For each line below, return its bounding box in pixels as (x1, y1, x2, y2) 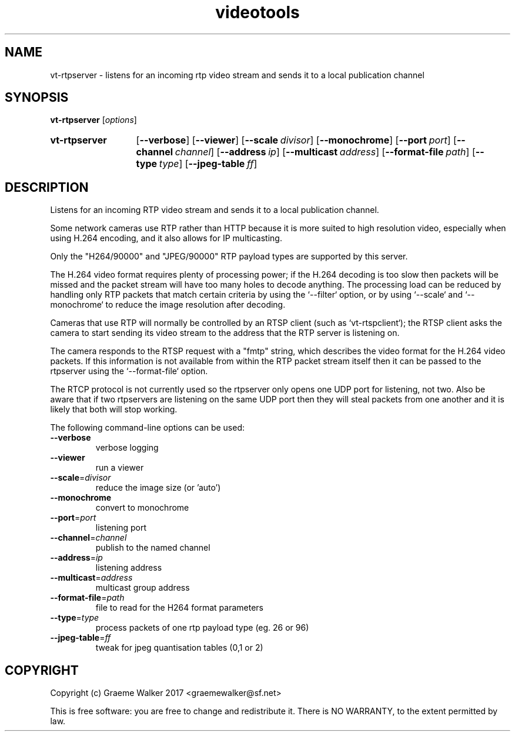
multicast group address (95, 582, 190, 593)
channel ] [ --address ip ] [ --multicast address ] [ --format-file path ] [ (175, 146, 476, 158)
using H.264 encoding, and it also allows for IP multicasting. (50, 233, 282, 244)
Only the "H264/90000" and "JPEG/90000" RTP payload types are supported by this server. (50, 251, 408, 262)
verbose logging (95, 442, 159, 453)
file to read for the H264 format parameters (95, 602, 263, 613)
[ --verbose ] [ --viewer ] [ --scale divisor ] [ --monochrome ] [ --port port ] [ (136, 134, 457, 146)
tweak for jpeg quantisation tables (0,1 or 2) (95, 642, 263, 653)
